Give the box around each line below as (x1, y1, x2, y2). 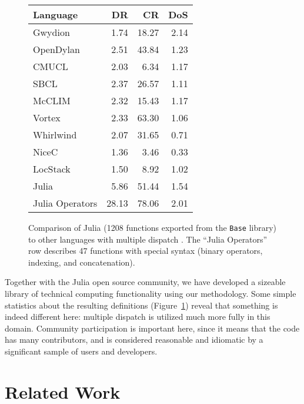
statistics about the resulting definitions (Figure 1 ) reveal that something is (5, 299, 278, 311)
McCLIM (33, 94, 71, 107)
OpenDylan (33, 42, 80, 56)
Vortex (33, 111, 61, 124)
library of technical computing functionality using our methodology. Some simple (5, 287, 296, 300)
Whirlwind (33, 128, 77, 141)
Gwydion (33, 25, 70, 39)
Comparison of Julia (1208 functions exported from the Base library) (28, 221, 277, 233)
